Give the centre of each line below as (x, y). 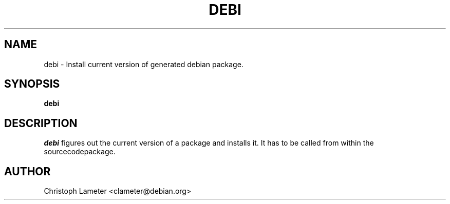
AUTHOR (27, 171)
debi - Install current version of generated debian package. (144, 64)
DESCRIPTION (41, 123)
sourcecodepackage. (80, 152)
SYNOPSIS (32, 84)
